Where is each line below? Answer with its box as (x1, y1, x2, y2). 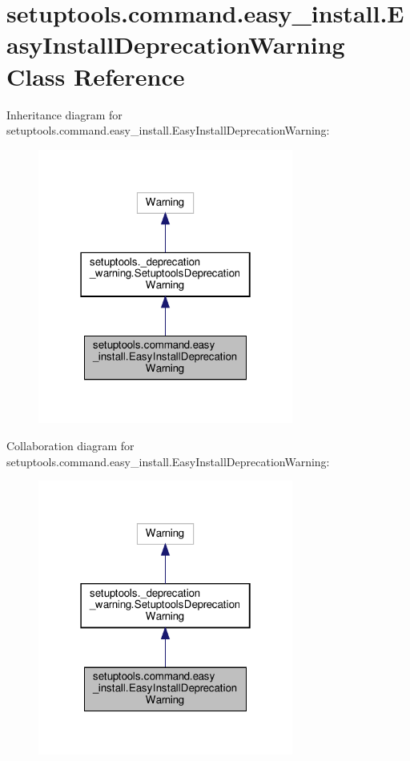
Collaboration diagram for (6, 437, 135, 453)
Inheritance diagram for (6, 106, 123, 123)
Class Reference (6, 59, 185, 92)
